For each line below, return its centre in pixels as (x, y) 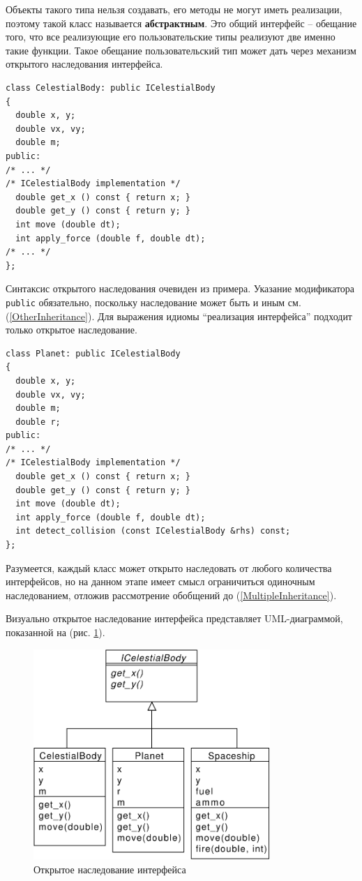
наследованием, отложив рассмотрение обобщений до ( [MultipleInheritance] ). (171, 595)
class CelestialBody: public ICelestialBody (111, 88)
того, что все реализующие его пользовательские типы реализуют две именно (171, 37)
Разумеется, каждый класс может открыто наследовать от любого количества (169, 567)
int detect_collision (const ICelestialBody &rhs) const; (153, 531)
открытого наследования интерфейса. (84, 64)
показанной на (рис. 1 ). (55, 632)
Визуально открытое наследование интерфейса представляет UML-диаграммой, (174, 618)
